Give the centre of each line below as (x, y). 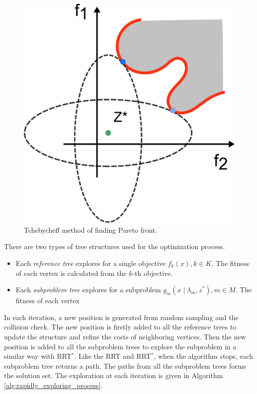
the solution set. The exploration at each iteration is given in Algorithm (114, 375)
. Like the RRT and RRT (113, 356)
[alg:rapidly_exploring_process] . (53, 385)
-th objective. (153, 273)
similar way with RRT (38, 356)
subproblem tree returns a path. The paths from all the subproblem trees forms (125, 365)
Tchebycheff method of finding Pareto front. (91, 230)
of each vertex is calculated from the (71, 273)
